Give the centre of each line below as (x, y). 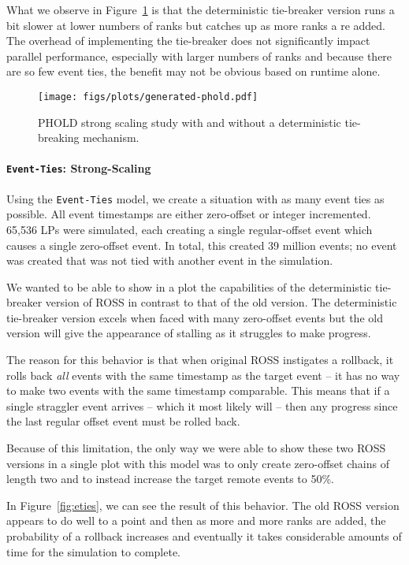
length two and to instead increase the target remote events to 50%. (171, 479)
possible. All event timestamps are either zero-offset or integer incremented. (189, 214)
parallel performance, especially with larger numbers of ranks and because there (199, 56)
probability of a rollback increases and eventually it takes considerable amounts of (204, 536)
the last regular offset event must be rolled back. (123, 421)
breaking (59, 138)
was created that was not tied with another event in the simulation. (170, 260)
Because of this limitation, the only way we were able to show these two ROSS (196, 448)
